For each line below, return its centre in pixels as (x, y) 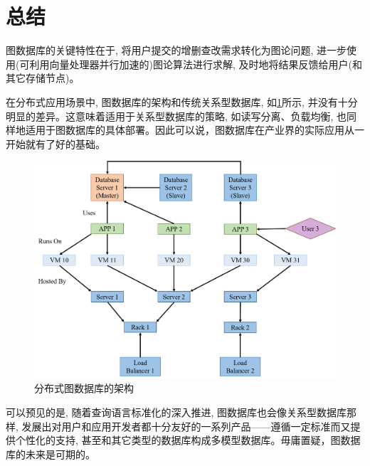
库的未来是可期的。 (51, 454)
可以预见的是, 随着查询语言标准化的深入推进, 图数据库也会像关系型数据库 (176, 412)
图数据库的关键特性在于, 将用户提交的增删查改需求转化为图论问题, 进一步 (176, 50)
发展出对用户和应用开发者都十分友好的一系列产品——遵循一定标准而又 (186, 426)
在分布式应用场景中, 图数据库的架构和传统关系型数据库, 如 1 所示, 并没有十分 (182, 101)
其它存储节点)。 (43, 78)
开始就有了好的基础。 (55, 143)
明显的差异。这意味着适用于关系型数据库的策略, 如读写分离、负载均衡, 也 (176, 116)
